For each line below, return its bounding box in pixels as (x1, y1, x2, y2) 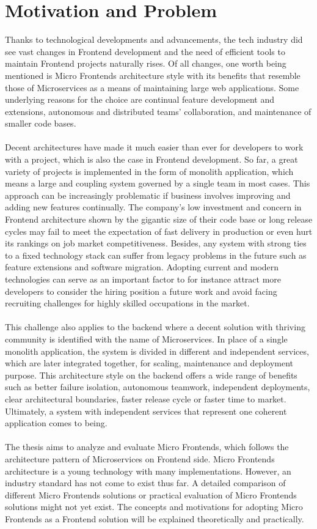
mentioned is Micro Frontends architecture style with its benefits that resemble (5, 68, 301, 81)
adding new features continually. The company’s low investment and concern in (5, 201, 302, 213)
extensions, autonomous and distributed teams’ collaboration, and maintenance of (5, 105, 312, 117)
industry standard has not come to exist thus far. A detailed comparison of (5, 476, 286, 489)
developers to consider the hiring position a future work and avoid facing (5, 284, 277, 297)
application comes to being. (5, 416, 107, 429)
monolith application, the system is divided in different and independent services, (5, 344, 309, 357)
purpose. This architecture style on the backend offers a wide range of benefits (5, 368, 297, 381)
